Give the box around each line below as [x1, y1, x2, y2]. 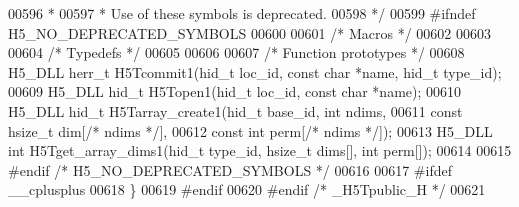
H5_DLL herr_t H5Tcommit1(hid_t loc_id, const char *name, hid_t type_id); [8, 61, 502, 82]
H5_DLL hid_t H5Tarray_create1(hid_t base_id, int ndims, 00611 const [8, 100, 463, 121]
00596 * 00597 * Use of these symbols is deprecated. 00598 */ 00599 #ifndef [8, 3, 476, 23]
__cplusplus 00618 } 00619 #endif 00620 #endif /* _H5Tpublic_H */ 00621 [8, 179, 486, 200]
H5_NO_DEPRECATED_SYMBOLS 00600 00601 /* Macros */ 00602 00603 [8, 22, 491, 43]
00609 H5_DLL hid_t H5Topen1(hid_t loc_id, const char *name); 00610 [8, 81, 462, 102]
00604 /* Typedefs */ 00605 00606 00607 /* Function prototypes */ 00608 [8, 42, 465, 63]
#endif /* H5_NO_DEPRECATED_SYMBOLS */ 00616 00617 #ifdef [8, 159, 452, 180]
